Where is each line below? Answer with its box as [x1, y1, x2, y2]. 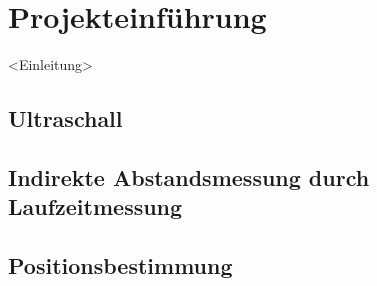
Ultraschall [8, 103, 123, 134]
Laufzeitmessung [8, 191, 183, 222]
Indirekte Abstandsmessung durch [8, 161, 370, 192]
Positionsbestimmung [8, 250, 233, 281]
